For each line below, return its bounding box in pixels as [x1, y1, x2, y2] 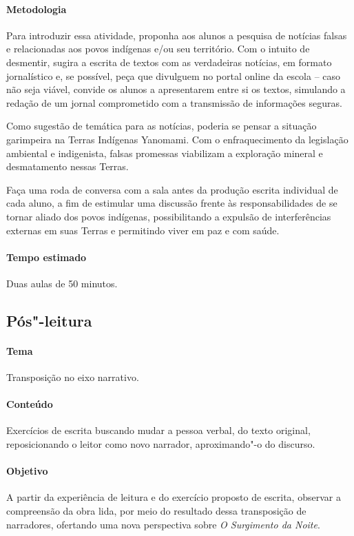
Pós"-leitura [6, 309, 92, 331]
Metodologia [6, 1, 67, 16]
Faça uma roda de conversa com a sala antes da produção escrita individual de [6, 182, 338, 196]
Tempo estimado [6, 249, 87, 264]
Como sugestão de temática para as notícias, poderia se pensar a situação [6, 118, 317, 133]
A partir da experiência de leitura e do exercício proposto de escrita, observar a [6, 490, 341, 504]
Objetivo [6, 464, 48, 478]
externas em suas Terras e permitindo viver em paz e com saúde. [6, 223, 280, 237]
